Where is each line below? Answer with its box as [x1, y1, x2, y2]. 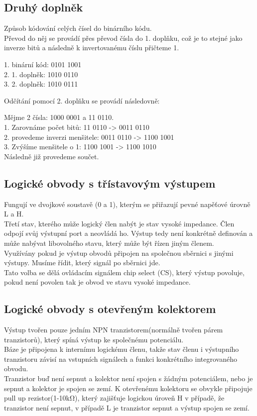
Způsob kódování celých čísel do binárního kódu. [4, 23, 152, 33]
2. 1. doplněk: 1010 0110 [4, 69, 78, 79]
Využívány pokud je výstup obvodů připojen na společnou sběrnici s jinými [4, 247, 234, 258]
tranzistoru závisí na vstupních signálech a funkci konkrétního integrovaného [4, 353, 237, 364]
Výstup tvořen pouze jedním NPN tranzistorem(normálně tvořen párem [4, 324, 223, 335]
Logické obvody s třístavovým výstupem [4, 175, 216, 191]
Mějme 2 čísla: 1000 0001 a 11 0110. [4, 112, 114, 122]
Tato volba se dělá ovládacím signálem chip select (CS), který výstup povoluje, [4, 267, 245, 277]
